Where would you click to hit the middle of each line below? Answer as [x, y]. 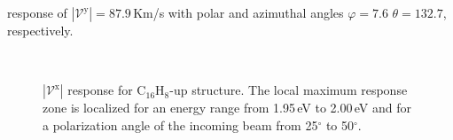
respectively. [40, 30]
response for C [107, 90]
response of [37, 12]
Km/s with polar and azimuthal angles [238, 12]
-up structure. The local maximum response [289, 90]
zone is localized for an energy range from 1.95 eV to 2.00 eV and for [227, 108]
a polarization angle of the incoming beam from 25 [180, 124]
